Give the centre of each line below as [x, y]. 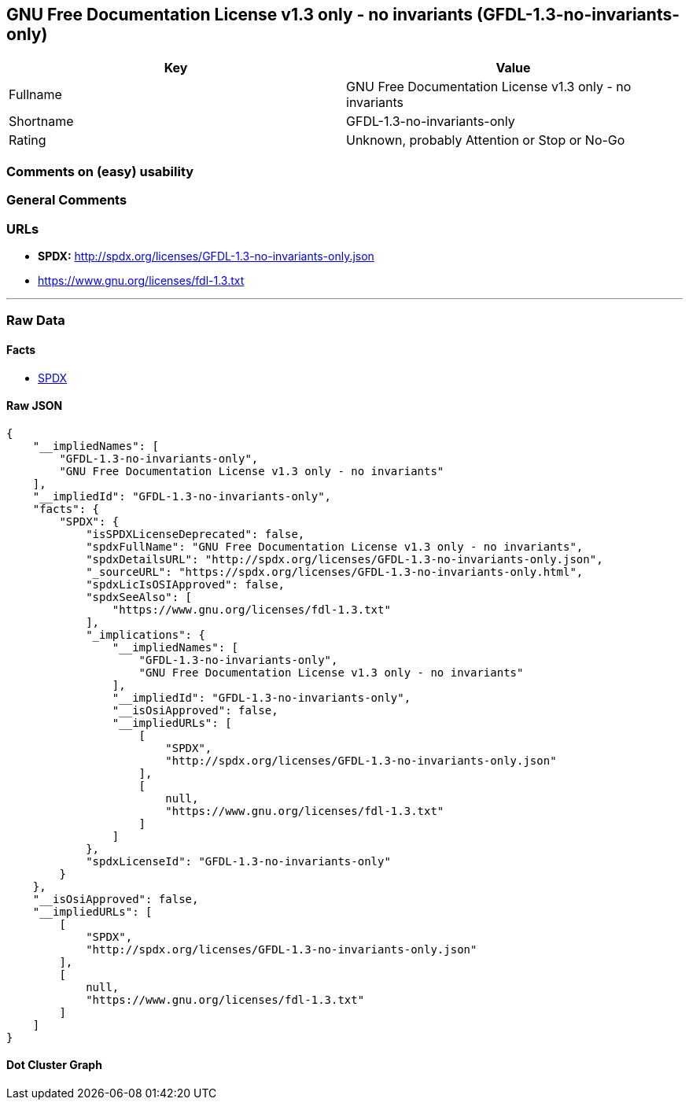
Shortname [41, 122]
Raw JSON [35, 406]
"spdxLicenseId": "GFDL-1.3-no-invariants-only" [238, 861]
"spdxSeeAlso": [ [139, 597]
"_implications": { [146, 634]
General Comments [67, 200]
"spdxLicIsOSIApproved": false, [186, 584]
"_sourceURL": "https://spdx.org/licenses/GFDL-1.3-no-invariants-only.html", [335, 571]
